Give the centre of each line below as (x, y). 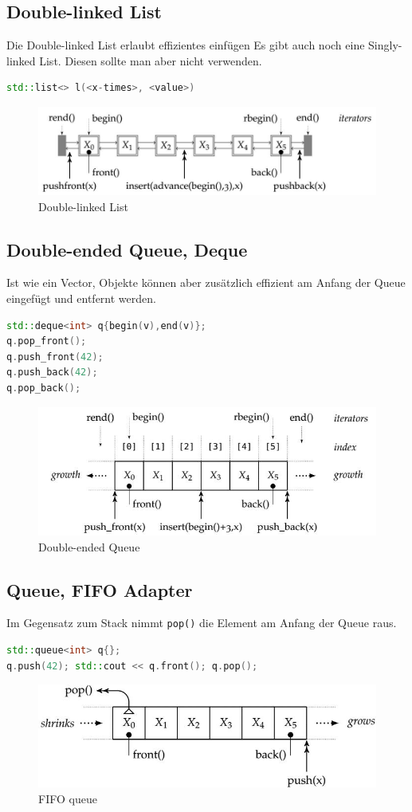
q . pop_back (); (44, 388)
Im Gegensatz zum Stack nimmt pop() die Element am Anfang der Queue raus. (202, 623)
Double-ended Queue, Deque (127, 249)
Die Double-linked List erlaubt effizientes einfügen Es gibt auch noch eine (186, 45)
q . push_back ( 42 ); (52, 373)
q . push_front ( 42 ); (55, 357)
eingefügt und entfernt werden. (81, 298)
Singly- (385, 45)
